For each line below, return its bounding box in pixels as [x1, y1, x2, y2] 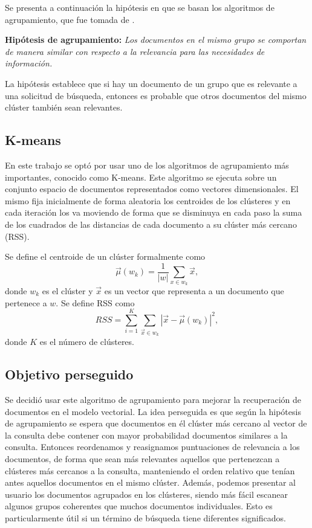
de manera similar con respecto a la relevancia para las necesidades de [5, 45, 265, 57]
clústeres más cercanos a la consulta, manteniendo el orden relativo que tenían [5, 464, 295, 477]
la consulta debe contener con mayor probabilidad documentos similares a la [5, 428, 288, 441]
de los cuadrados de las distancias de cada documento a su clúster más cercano [5, 217, 297, 230]
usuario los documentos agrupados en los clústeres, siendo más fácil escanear [5, 488, 288, 500]
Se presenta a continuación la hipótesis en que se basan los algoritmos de [5, 1, 275, 13]
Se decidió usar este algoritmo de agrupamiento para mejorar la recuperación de [5, 393, 302, 406]
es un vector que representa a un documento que [104, 284, 284, 297]
